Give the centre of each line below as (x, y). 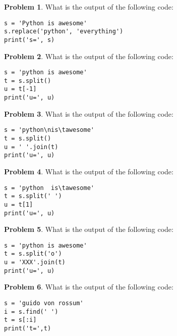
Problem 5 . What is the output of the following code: (89, 229)
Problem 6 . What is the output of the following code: (89, 287)
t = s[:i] (20, 320)
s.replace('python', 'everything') (64, 32)
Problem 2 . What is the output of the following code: (89, 56)
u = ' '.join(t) (31, 147)
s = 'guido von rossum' (44, 303)
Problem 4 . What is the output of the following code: (89, 171)
